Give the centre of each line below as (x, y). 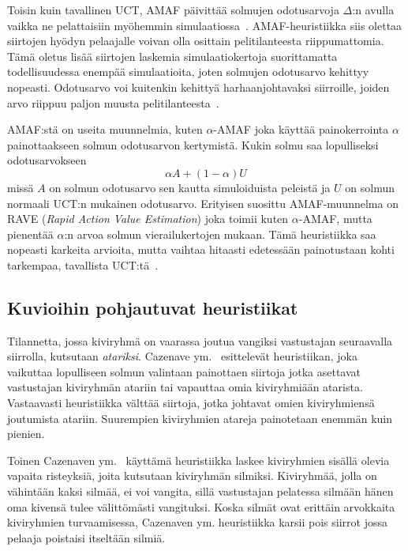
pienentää (30, 234)
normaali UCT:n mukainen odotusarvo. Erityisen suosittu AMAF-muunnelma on (203, 203)
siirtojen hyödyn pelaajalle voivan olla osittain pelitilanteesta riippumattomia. (196, 41)
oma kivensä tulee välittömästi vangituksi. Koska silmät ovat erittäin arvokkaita (201, 506)
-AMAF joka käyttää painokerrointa (301, 129)
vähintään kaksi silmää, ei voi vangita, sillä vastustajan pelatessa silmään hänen (200, 491)
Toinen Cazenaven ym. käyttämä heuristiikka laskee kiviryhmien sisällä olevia (198, 460)
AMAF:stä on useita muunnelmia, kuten (105, 129)
